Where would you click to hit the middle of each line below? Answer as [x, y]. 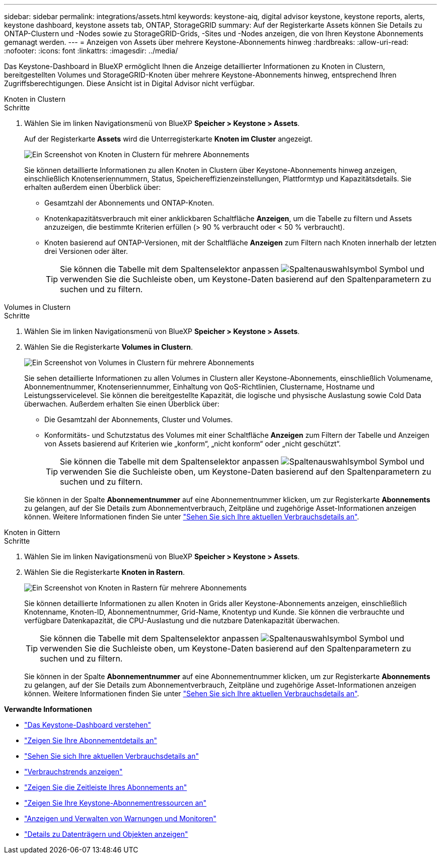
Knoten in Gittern [32, 532]
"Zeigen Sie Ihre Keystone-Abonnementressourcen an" [116, 803]
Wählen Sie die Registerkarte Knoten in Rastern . [105, 572]
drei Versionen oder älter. [86, 251]
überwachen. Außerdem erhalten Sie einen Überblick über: [122, 404]
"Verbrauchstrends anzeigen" [73, 772]
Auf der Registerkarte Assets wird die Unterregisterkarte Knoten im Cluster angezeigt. [168, 139]
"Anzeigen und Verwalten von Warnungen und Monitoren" [120, 818]
